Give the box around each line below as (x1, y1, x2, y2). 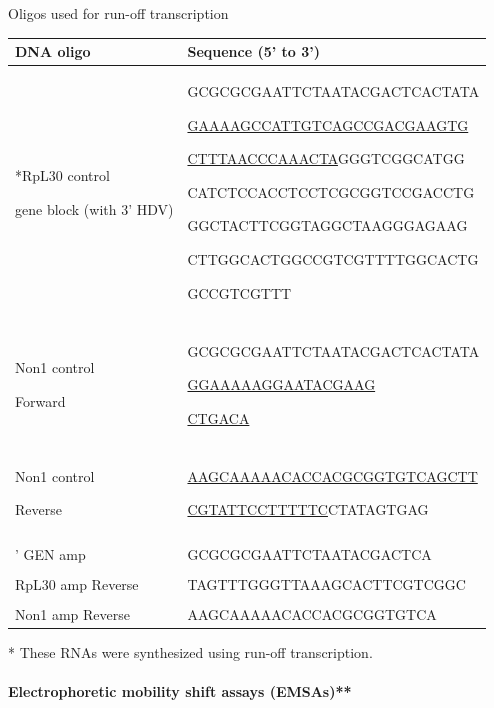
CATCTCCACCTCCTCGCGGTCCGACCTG (187, 181, 475, 202)
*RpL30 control (15, 164, 110, 185)
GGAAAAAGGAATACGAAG (187, 374, 376, 395)
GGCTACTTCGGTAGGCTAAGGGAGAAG (187, 215, 468, 236)
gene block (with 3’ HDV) (15, 198, 174, 219)
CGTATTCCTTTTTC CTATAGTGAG (187, 499, 429, 520)
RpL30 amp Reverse (15, 573, 139, 594)
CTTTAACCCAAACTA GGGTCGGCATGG (187, 148, 465, 169)
